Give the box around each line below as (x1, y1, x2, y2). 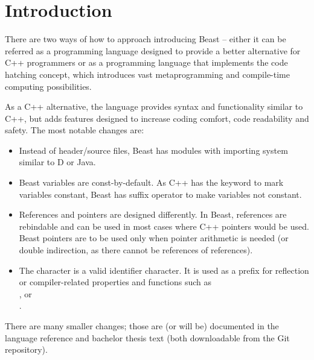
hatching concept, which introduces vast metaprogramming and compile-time (5, 68, 290, 80)
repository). (5, 343, 48, 356)
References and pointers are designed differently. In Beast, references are (19, 208, 287, 221)
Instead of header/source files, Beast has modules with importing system (19, 144, 288, 156)
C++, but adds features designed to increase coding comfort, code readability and (5, 112, 309, 124)
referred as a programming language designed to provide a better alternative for (5, 44, 301, 57)
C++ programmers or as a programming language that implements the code (5, 56, 288, 69)
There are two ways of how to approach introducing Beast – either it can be (5, 33, 286, 45)
